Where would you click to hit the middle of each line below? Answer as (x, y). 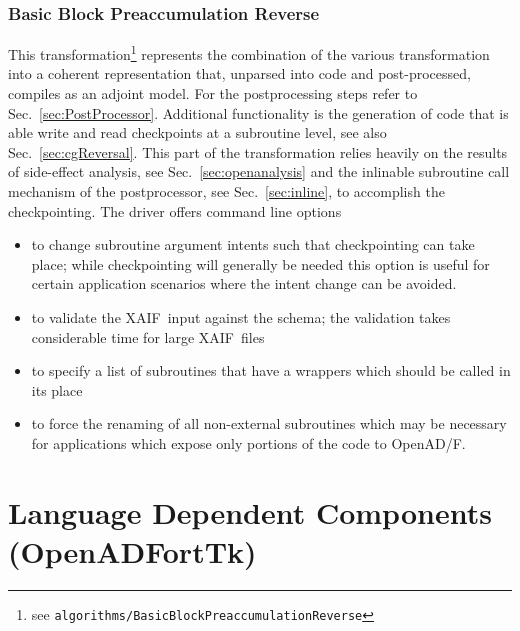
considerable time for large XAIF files (148, 336)
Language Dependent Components (250, 511)
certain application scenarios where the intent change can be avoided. (244, 283)
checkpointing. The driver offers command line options (175, 210)
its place (57, 389)
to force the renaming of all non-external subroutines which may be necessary (269, 423)
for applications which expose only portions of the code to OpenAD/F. (248, 442)
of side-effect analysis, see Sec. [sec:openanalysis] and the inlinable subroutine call (259, 171)
